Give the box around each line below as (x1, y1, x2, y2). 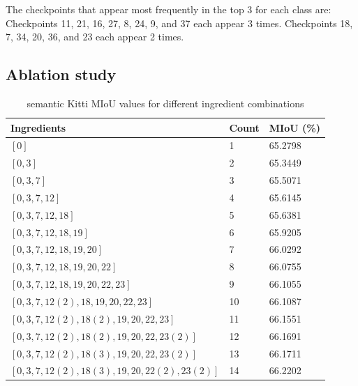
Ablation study (6, 63, 117, 85)
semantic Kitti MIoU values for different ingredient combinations (27, 95, 304, 110)
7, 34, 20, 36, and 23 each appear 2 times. (6, 29, 184, 44)
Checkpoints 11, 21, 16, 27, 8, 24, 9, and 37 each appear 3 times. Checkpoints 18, (6, 15, 353, 30)
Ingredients (10, 120, 66, 134)
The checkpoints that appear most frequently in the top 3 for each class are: (6, 2, 331, 16)
